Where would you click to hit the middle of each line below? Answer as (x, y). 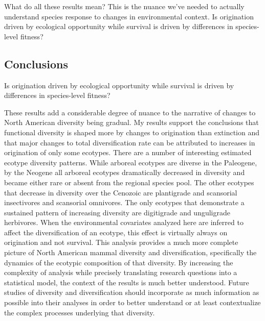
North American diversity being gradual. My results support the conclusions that (131, 122)
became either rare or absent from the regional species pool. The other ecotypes (129, 182)
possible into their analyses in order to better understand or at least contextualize (132, 302)
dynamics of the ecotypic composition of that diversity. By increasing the (119, 262)
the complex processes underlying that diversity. (80, 312)
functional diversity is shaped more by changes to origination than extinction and (132, 132)
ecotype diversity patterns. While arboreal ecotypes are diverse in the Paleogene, (131, 162)
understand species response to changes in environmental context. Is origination (129, 16)
